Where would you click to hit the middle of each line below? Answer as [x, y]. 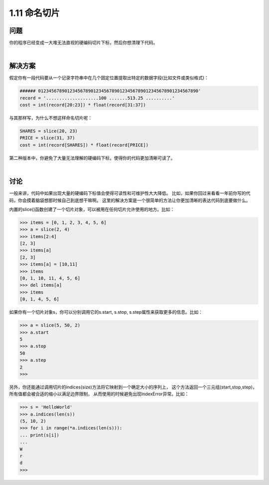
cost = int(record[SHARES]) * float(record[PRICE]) [84, 145]
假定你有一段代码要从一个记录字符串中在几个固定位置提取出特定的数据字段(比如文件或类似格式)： [109, 78]
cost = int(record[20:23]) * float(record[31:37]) [83, 105]
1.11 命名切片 [34, 13]
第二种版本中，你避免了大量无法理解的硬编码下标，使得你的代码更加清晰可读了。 [92, 158]
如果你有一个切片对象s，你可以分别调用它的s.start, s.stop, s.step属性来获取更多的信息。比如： [106, 312]
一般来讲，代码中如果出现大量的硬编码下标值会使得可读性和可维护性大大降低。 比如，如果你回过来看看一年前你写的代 [130, 193]
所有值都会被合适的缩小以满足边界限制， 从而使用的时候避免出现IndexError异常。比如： [99, 394]
